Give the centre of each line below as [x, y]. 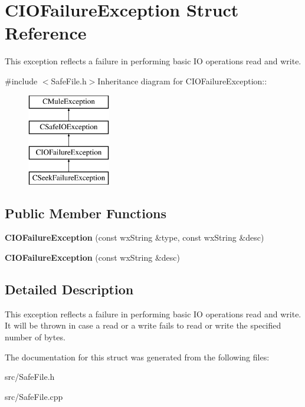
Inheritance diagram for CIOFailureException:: [182, 81]
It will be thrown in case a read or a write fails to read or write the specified [143, 325]
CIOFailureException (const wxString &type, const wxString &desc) [135, 237]
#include [21, 81]
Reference [46, 33]
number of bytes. [35, 337]
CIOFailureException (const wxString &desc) [92, 257]
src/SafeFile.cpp [34, 396]
